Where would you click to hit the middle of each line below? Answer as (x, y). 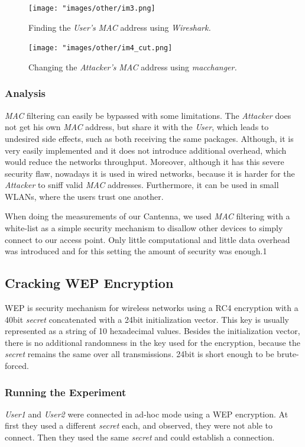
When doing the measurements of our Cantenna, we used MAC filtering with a (147, 216)
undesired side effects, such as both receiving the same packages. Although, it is (149, 138)
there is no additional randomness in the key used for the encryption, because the (152, 342)
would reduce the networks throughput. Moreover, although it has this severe (145, 162)
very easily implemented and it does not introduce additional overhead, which (146, 150)
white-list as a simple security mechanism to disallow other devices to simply (144, 228)
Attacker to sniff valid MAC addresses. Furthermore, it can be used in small (142, 185)
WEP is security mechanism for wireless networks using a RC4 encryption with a (152, 308)
